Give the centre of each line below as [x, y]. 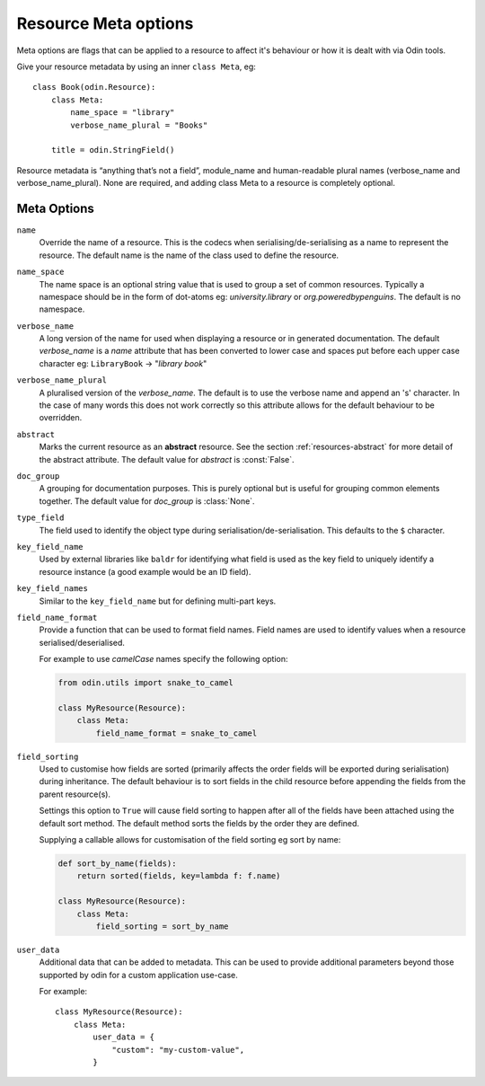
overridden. [61, 418]
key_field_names [53, 589]
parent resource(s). [75, 794]
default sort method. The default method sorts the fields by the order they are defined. [199, 823]
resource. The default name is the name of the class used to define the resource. [189, 255]
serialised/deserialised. [82, 642]
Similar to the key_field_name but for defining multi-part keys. [158, 601]
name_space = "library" [123, 113]
